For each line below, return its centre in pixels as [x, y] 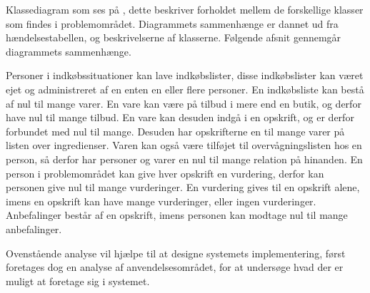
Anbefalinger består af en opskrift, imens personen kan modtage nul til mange [177, 215]
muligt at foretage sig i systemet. [78, 281]
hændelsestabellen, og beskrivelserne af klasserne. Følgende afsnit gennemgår [174, 37]
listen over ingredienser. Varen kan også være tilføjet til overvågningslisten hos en [184, 145]
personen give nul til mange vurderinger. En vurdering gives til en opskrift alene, [183, 187]
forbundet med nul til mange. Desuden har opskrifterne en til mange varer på [175, 131]
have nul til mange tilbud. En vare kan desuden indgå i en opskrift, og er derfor [180, 117]
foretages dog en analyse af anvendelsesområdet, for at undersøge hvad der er [175, 267]
